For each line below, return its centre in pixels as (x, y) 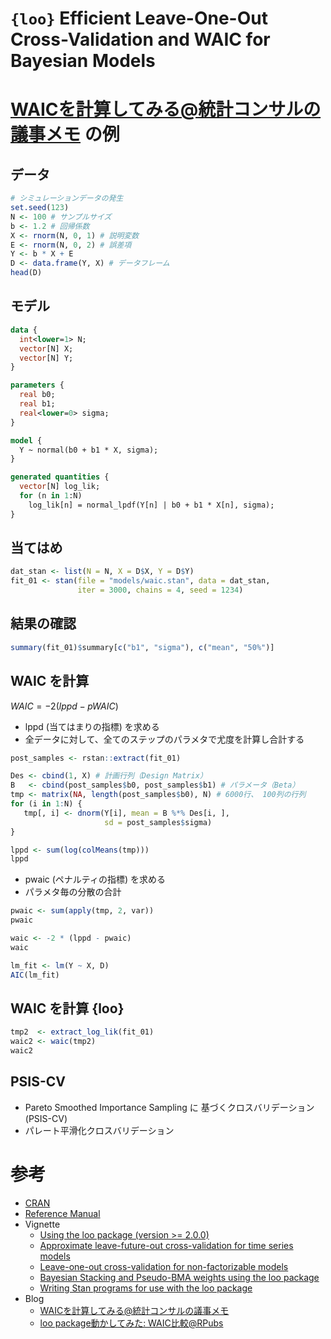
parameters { (37, 385)
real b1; (37, 404)
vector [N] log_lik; (60, 487)
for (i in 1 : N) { (46, 804)
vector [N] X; (46, 348)
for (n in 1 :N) (51, 496)
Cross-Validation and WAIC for (140, 39)
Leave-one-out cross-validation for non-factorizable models (164, 1266)
